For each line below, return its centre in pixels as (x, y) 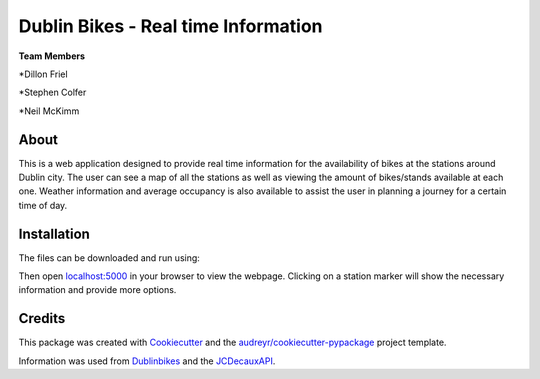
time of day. (43, 205)
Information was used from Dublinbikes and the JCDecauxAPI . (147, 361)
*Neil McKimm (49, 111)
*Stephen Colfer (52, 92)
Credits (42, 318)
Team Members (51, 56)
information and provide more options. (97, 290)
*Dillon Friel (43, 74)
